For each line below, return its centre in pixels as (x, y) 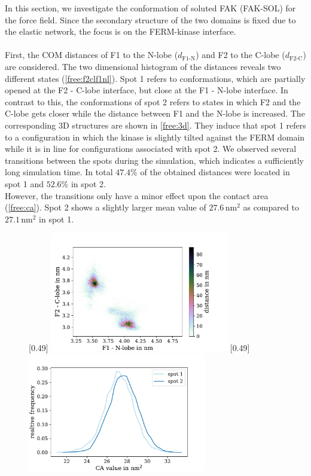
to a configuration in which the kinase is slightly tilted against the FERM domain (155, 137)
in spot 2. (88, 183)
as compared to (271, 207)
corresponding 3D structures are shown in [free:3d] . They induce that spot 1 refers (155, 125)
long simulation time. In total (59, 172)
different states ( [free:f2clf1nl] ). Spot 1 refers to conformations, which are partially (155, 78)
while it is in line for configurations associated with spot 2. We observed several (151, 149)
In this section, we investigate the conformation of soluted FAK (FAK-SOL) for (150, 8)
